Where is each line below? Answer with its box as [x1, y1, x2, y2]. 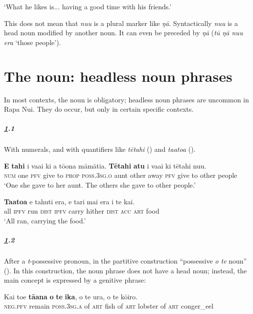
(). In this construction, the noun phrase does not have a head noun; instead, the [4, 265, 247, 275]
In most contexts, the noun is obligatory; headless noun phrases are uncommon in [4, 94, 249, 104]
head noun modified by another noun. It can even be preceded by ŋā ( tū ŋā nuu [4, 27, 243, 38]
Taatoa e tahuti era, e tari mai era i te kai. [4, 196, 135, 206]
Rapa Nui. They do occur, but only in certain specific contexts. [4, 104, 194, 114]
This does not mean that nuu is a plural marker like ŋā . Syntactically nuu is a [4, 18, 238, 28]
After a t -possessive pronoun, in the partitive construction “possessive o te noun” [4, 255, 247, 266]
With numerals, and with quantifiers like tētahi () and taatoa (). [4, 144, 196, 154]
